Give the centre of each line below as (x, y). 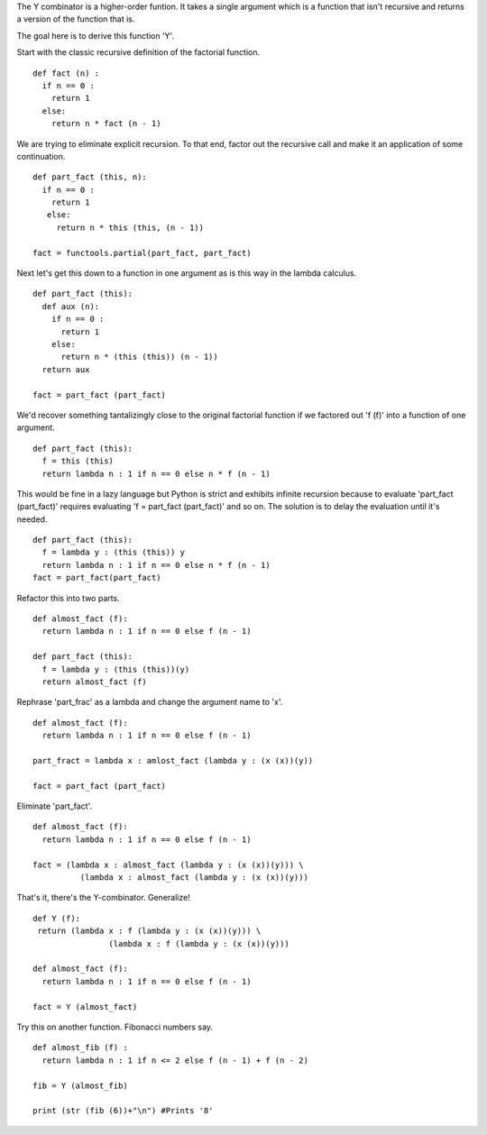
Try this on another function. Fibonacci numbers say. (115, 1027)
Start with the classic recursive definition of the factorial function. (138, 52)
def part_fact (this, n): (90, 177)
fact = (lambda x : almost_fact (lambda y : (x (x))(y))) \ (168, 865)
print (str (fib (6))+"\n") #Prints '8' (123, 1111)
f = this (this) (78, 461)
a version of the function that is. (76, 19)
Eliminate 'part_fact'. (55, 806)
